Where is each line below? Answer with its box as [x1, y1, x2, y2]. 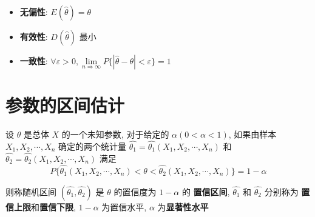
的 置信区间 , [181, 185, 230, 198]
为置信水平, [101, 200, 147, 213]
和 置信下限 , [31, 200, 76, 213]
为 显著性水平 [157, 200, 209, 213]
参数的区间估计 [5, 93, 125, 118]
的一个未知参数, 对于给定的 [61, 128, 169, 141]
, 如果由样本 [228, 128, 277, 141]
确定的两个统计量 [58, 139, 127, 152]
